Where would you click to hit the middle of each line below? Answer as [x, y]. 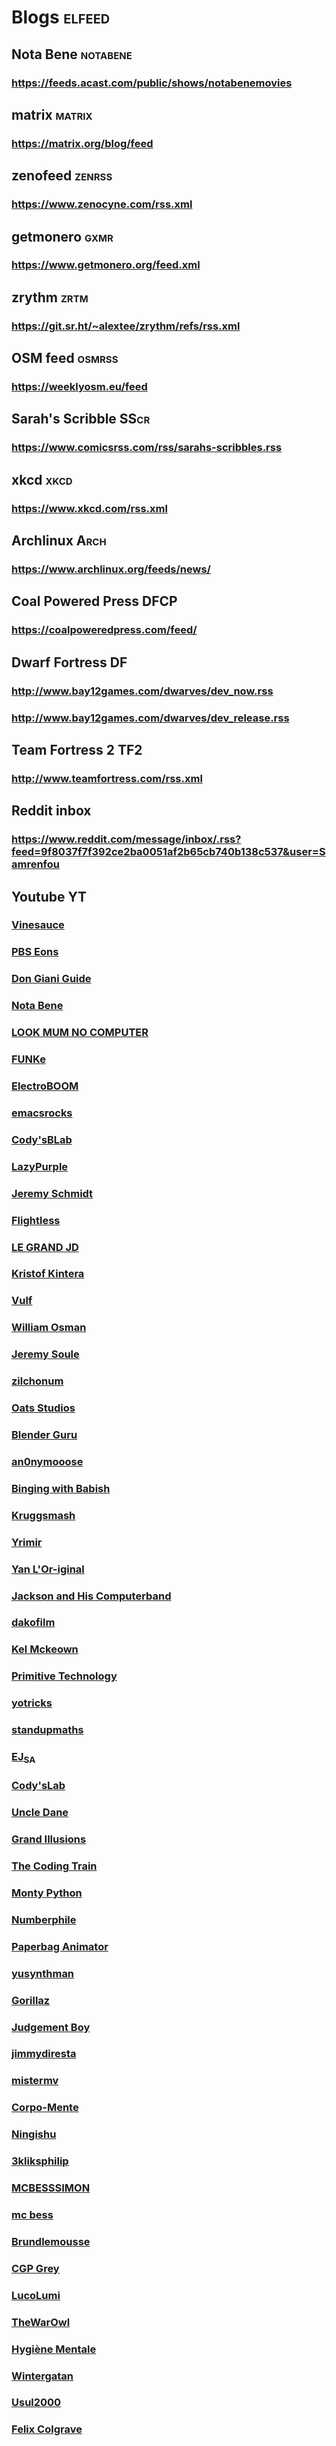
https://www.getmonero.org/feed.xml [106, 265]
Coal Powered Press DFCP [94, 601]
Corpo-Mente [45, 2108]
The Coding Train [54, 1866]
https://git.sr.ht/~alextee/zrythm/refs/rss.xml [126, 326]
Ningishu [34, 2134]
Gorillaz [31, 2000]
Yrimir [27, 1542]
